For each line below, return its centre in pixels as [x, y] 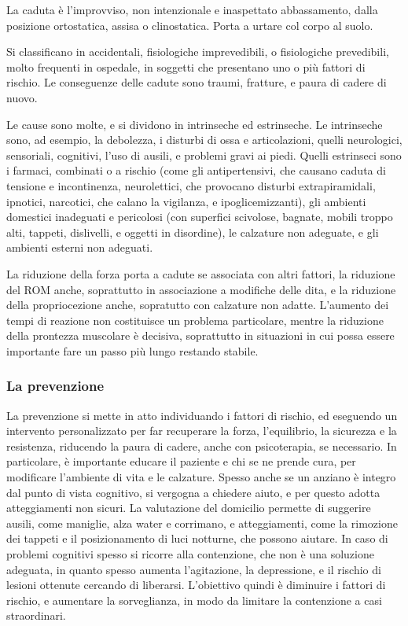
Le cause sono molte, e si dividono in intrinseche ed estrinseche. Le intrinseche [195, 124]
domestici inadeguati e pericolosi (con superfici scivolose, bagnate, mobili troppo [200, 217]
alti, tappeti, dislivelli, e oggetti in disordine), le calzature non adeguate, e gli [193, 232]
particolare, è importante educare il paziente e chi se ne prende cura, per [181, 461]
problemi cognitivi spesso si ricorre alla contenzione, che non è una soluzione [190, 554]
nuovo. [22, 97]
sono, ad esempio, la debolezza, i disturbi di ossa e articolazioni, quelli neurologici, [204, 140]
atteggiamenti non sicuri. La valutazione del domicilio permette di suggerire [189, 508]
